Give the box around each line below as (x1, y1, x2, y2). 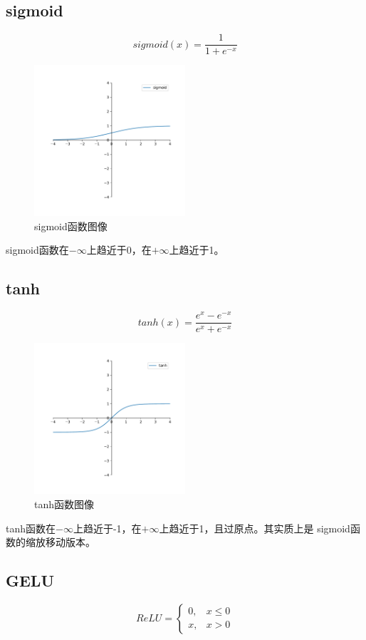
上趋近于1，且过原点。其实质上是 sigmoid (159, 520, 350, 535)
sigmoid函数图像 (34, 218, 108, 233)
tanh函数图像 (34, 496, 95, 511)
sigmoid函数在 (6, 242, 69, 257)
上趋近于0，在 (86, 242, 152, 257)
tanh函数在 (6, 520, 56, 535)
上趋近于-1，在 (73, 520, 142, 535)
